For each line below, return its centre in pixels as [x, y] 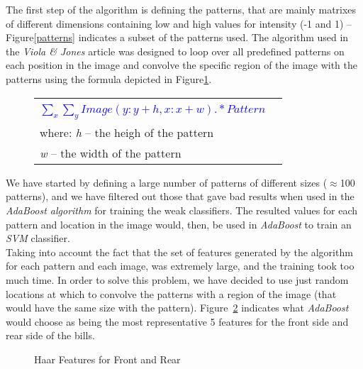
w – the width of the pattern [111, 153]
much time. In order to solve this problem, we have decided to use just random [177, 279]
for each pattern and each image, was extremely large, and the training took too [180, 266]
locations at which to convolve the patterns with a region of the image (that [171, 293]
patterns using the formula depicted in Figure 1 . [109, 78]
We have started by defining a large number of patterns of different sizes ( [167, 182]
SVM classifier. [38, 238]
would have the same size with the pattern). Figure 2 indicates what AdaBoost [177, 308]
